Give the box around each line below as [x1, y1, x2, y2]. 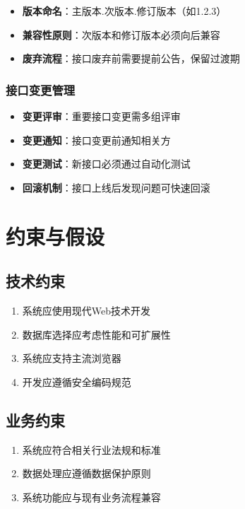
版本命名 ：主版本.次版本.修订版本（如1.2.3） [22, 4, 227, 18]
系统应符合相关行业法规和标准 [22, 442, 161, 457]
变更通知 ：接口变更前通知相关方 [22, 132, 171, 147]
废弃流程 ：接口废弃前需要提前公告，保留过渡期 [22, 51, 240, 66]
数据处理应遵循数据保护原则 [22, 466, 151, 481]
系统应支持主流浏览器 [22, 351, 121, 365]
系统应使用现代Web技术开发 [22, 303, 151, 317]
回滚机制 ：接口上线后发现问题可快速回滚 [22, 180, 210, 194]
